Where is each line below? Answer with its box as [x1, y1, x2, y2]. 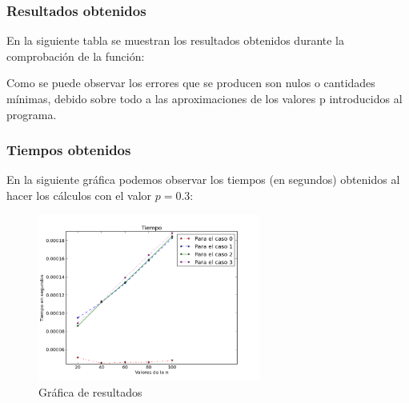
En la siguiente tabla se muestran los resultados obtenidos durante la [6, 32, 345, 49]
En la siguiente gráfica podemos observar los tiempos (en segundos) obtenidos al [6, 171, 400, 188]
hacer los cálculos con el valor [6, 187, 152, 203]
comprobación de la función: [6, 47, 145, 64]
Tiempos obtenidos [6, 140, 131, 160]
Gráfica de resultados [38, 383, 142, 400]
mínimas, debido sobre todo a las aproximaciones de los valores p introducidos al [6, 90, 403, 106]
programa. [6, 106, 57, 122]
